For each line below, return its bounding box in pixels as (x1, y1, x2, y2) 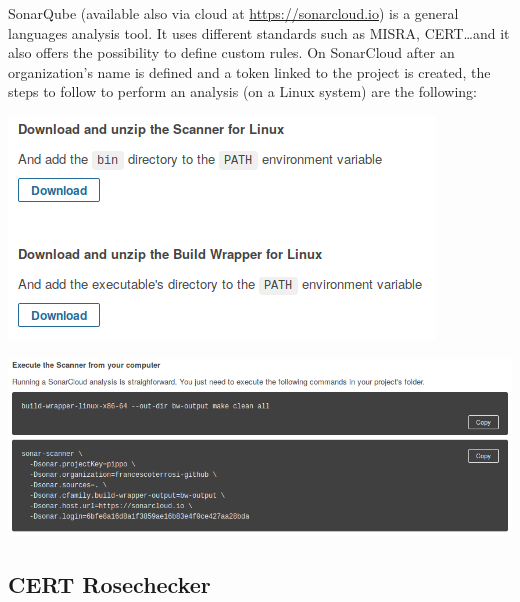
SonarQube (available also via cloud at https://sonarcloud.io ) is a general (8, 3, 459, 23)
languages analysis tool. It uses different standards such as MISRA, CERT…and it (8, 22, 510, 43)
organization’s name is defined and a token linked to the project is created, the (8, 61, 491, 82)
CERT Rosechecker (8, 568, 211, 599)
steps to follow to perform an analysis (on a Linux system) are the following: (8, 81, 477, 102)
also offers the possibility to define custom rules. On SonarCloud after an (8, 42, 455, 63)
